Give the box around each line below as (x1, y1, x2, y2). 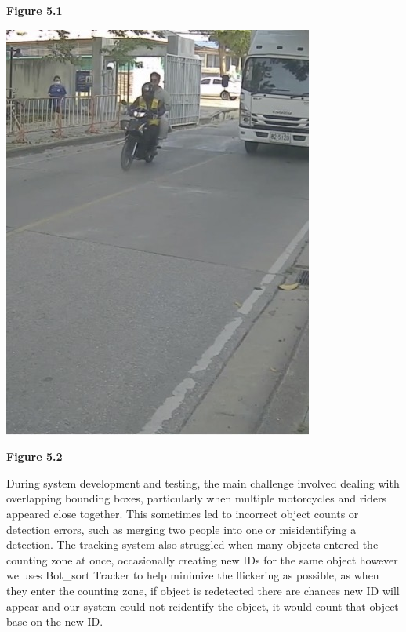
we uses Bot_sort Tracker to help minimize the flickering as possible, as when (6, 567, 379, 583)
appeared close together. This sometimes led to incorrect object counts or (6, 505, 359, 521)
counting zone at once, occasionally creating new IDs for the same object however (6, 551, 398, 568)
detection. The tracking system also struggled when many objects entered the (6, 536, 379, 553)
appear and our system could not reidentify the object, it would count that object (6, 597, 399, 614)
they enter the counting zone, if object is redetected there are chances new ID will (6, 582, 400, 598)
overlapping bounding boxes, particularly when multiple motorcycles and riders (6, 490, 387, 506)
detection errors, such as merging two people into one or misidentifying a (6, 521, 357, 537)
